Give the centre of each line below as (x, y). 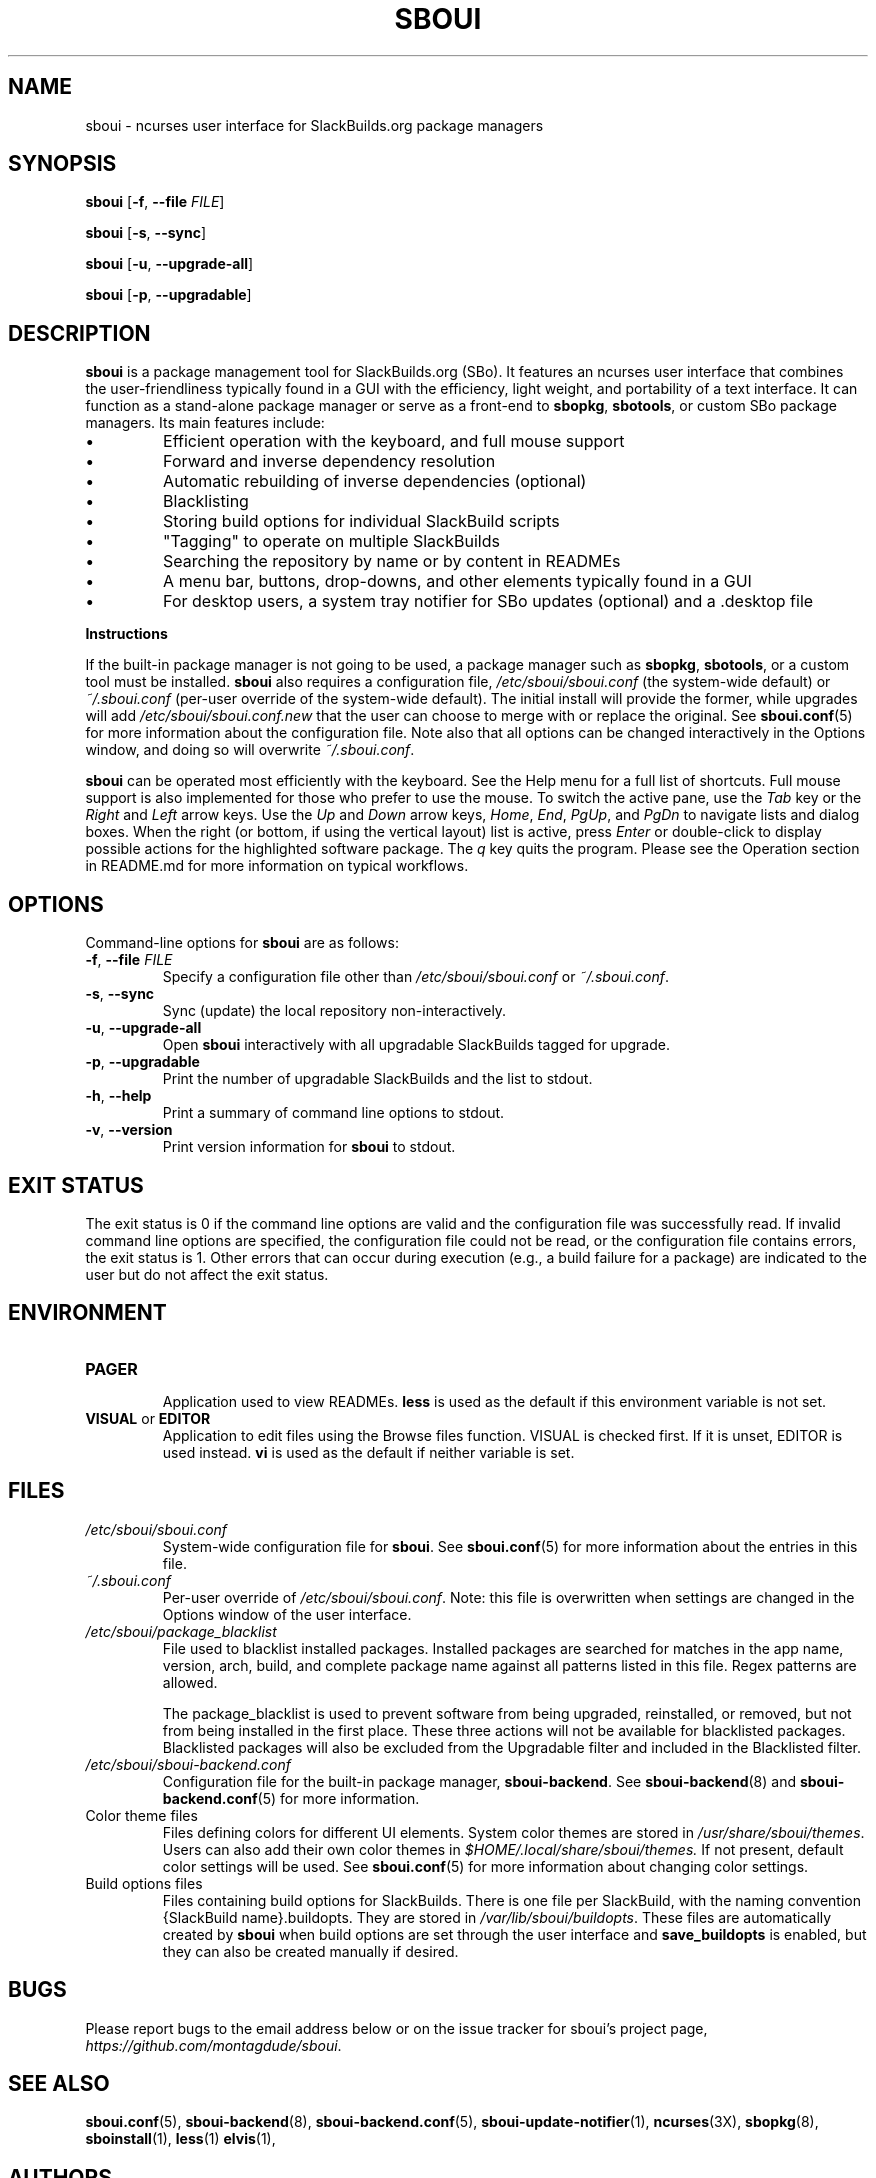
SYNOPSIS (62, 164)
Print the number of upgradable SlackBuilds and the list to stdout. (377, 1079)
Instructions (126, 634)
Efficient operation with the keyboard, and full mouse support (394, 441)
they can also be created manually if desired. (310, 1951)
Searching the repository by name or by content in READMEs (392, 561)
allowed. (190, 1682)
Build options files (144, 1883)
